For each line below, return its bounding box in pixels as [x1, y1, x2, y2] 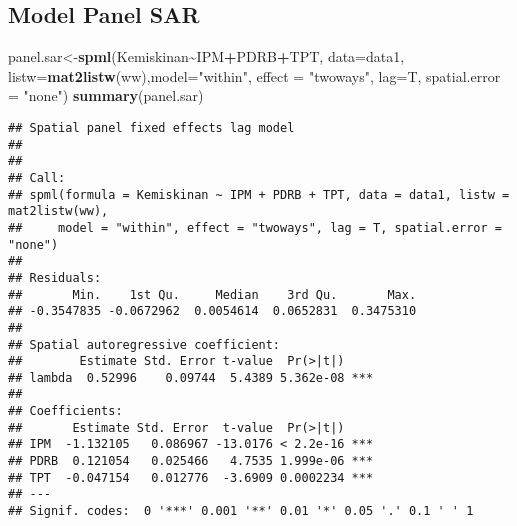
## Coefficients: [8, 404, 123, 419]
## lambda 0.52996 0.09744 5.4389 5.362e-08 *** [8, 370, 374, 385]
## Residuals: [8, 270, 102, 285]
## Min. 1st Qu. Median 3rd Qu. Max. [8, 287, 417, 302]
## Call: [8, 170, 66, 185]
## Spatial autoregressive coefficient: [8, 337, 281, 352]
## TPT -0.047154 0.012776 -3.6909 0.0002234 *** [8, 470, 374, 485]
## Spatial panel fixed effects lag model [8, 120, 295, 135]
